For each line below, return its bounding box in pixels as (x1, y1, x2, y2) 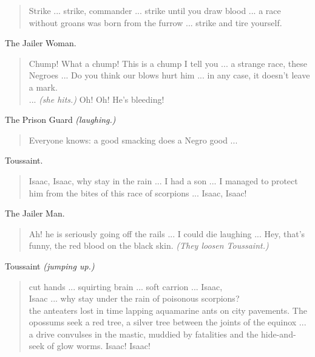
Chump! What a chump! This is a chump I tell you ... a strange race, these (29, 57, 307, 69)
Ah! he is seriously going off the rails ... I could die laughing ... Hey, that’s (29, 227, 305, 240)
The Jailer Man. (5, 207, 65, 220)
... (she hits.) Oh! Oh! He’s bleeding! (29, 92, 164, 105)
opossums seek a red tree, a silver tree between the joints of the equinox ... (29, 316, 307, 328)
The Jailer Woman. (5, 36, 76, 49)
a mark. (29, 80, 58, 93)
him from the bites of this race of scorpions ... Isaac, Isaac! (29, 186, 247, 199)
